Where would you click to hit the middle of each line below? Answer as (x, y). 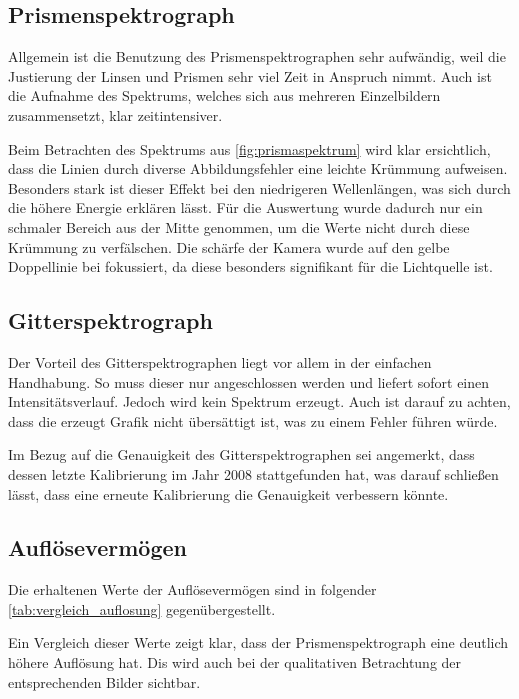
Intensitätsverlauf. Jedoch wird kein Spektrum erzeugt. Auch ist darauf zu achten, (259, 401)
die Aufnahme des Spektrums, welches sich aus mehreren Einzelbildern (224, 95)
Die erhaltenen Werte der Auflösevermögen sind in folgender (192, 589)
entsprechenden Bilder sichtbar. (104, 681)
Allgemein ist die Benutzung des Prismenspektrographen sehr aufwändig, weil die (257, 56)
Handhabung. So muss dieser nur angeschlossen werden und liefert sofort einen (249, 381)
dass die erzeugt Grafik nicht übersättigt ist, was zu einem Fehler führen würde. (253, 420)
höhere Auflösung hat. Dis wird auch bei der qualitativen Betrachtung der (235, 662)
